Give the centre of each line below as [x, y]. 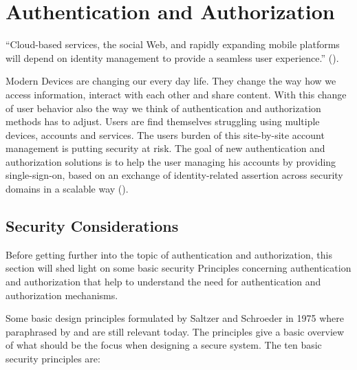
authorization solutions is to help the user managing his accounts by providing [171, 161]
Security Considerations [92, 226]
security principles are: [53, 359]
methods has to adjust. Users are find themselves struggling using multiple [163, 121]
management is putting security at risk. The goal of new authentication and [165, 148]
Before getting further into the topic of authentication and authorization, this [169, 254]
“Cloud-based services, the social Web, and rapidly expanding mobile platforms [173, 44]
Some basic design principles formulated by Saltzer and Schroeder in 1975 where [175, 318]
